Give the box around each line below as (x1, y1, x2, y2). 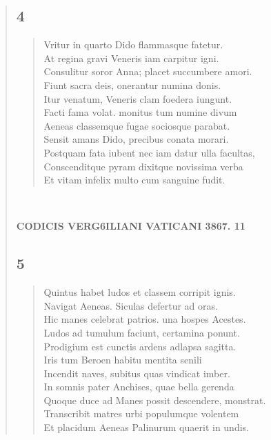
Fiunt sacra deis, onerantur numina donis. (43, 77, 221, 92)
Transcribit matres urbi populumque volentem (43, 406, 239, 421)
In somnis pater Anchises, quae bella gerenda (43, 379, 234, 394)
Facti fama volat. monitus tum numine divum (43, 105, 237, 119)
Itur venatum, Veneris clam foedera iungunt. (43, 91, 232, 106)
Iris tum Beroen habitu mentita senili (43, 352, 202, 367)
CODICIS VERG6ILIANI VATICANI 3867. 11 (16, 219, 245, 233)
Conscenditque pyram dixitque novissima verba (43, 159, 243, 173)
